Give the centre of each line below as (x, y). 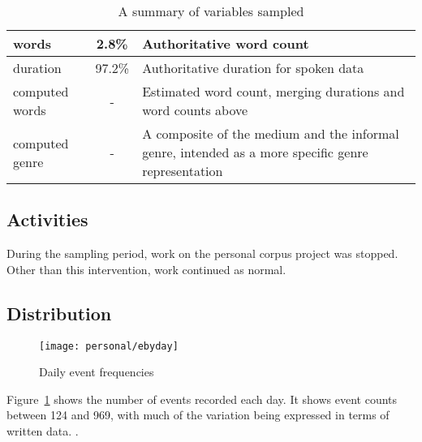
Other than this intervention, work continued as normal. (146, 269)
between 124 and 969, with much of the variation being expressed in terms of (198, 415)
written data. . (43, 431)
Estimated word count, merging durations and (273, 91)
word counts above (195, 110)
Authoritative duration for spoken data (253, 68)
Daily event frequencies (97, 372)
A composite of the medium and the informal (271, 133)
